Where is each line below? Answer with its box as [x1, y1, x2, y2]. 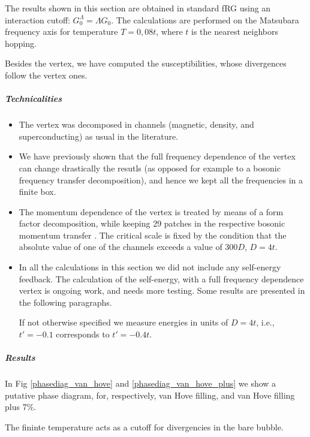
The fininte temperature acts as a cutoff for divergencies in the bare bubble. [5, 420, 284, 433]
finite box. [19, 185, 56, 198]
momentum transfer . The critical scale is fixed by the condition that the [19, 228, 287, 241]
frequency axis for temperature [5, 25, 118, 38]
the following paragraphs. [19, 296, 112, 308]
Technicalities [5, 92, 62, 105]
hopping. [5, 37, 37, 49]
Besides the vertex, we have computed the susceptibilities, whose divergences [5, 57, 287, 70]
